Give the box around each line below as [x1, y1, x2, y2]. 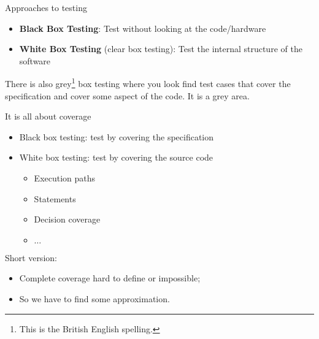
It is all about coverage [5, 110, 91, 123]
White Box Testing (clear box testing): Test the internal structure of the [19, 42, 302, 55]
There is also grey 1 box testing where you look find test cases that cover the [5, 75, 291, 90]
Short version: [5, 251, 57, 264]
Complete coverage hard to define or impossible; [19, 272, 201, 284]
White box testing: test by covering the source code [19, 151, 213, 164]
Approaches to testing [5, 1, 87, 13]
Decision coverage [34, 213, 101, 226]
